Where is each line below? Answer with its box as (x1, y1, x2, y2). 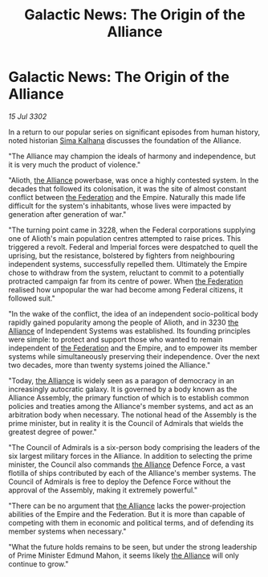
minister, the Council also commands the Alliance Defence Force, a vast (8, 460, 246, 469)
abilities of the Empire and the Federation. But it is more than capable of (8, 509, 246, 519)
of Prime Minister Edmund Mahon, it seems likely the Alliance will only (8, 550, 239, 560)
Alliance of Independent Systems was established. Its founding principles (8, 325, 251, 335)
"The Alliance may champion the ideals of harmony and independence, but (8, 151, 256, 161)
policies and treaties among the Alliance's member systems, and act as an (8, 401, 254, 411)
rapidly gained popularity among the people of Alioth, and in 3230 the (8, 317, 239, 327)
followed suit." (8, 293, 56, 303)
